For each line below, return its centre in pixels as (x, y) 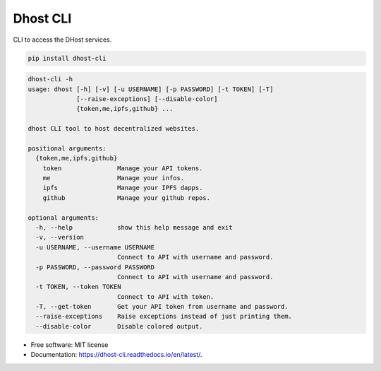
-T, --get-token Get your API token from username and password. (162, 307)
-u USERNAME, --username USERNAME (95, 247)
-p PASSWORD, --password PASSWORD (95, 267)
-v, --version (60, 237)
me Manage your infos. (114, 178)
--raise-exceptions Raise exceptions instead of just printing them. (164, 317)
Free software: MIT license (69, 344)
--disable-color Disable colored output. (119, 326)
